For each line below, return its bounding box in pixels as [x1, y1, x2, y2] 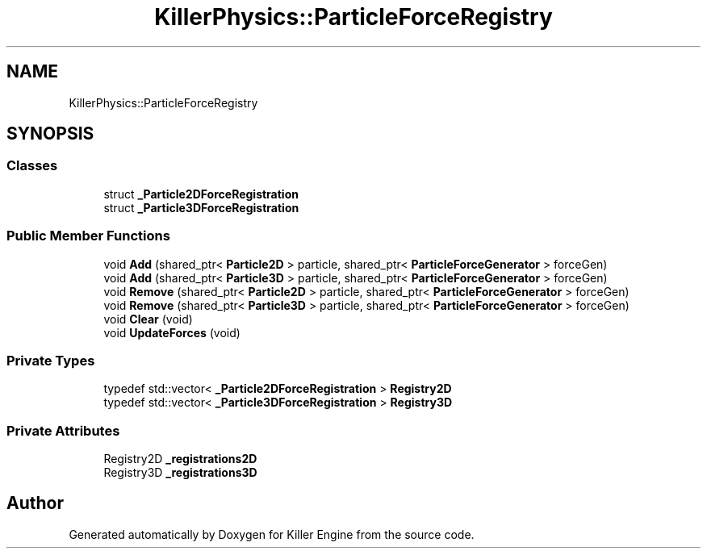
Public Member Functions [6, 227, 170, 244]
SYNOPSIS [6, 123, 94, 144]
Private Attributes [6, 422, 120, 439]
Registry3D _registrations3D [103, 465, 257, 480]
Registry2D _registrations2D [103, 452, 257, 466]
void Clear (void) [103, 311, 193, 326]
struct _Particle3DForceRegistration [103, 200, 299, 215]
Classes [6, 157, 58, 174]
